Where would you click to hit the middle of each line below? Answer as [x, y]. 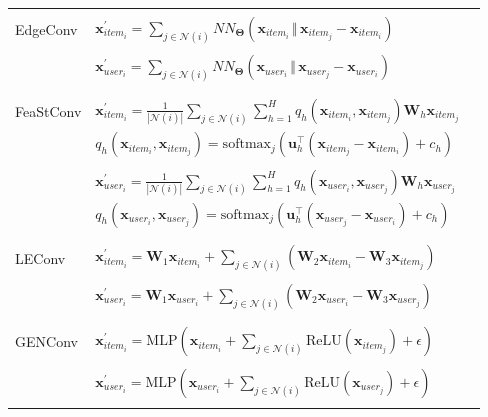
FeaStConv [48, 111]
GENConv [46, 341]
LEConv [40, 257]
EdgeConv [46, 29]
